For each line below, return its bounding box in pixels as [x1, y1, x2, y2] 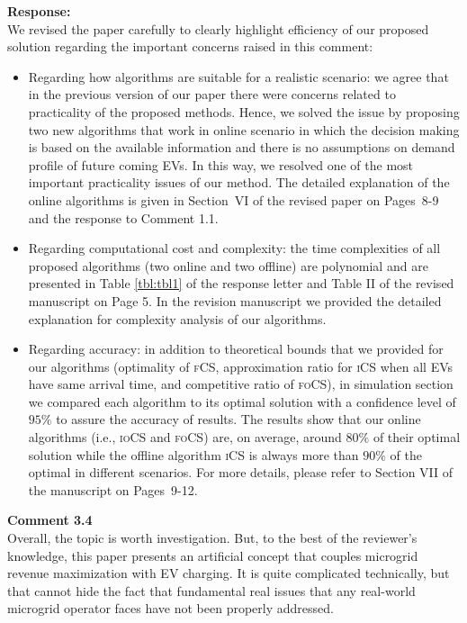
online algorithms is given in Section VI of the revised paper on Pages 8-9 [28, 190, 439, 209]
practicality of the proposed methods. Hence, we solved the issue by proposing [28, 102, 460, 121]
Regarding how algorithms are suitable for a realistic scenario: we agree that [28, 67, 449, 86]
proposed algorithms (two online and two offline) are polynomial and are [28, 256, 428, 275]
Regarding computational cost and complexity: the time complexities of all [28, 239, 441, 257]
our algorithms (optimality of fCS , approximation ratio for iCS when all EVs [28, 357, 454, 375]
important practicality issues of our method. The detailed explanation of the [28, 173, 450, 192]
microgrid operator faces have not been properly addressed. [7, 599, 334, 618]
